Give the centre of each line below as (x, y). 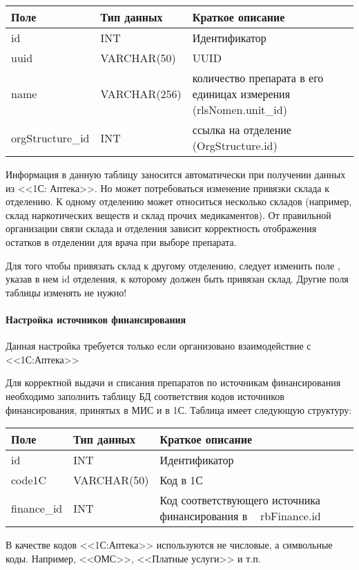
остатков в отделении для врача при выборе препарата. (121, 241)
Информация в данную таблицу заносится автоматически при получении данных (176, 174)
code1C (29, 480)
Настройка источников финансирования (96, 319)
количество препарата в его (258, 78)
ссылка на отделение (242, 130)
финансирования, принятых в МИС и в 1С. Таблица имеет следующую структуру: (179, 409)
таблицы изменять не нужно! (66, 292)
